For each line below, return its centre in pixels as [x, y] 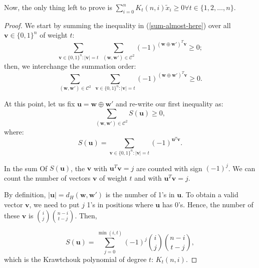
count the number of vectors [47, 177]
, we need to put [54, 204]
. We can [242, 168]
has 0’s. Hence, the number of [208, 204]
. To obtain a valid [210, 194]
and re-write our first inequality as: [170, 104]
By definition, [25, 194]
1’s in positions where [120, 204]
